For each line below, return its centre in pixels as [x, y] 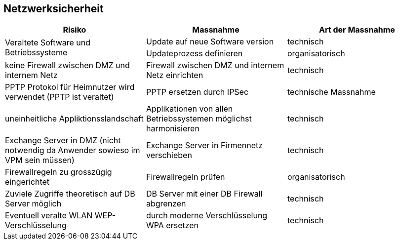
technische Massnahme [331, 92]
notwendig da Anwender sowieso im [73, 150]
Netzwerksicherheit [54, 9]
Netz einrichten [175, 75]
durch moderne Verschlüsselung [207, 216]
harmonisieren [173, 129]
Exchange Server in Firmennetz [204, 145]
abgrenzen [166, 204]
